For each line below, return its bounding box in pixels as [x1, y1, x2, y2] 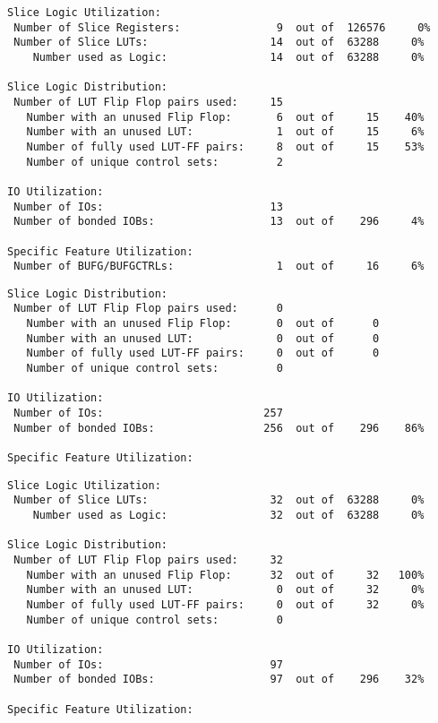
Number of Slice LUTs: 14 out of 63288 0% [13, 36, 425, 49]
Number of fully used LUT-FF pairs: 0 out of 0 [26, 347, 380, 360]
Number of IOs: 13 [13, 200, 283, 213]
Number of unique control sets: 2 [26, 155, 283, 168]
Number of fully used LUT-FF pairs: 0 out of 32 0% [26, 598, 425, 611]
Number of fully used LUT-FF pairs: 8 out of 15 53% [26, 140, 425, 153]
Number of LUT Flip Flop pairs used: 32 [13, 553, 283, 566]
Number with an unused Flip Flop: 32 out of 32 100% [26, 568, 425, 581]
